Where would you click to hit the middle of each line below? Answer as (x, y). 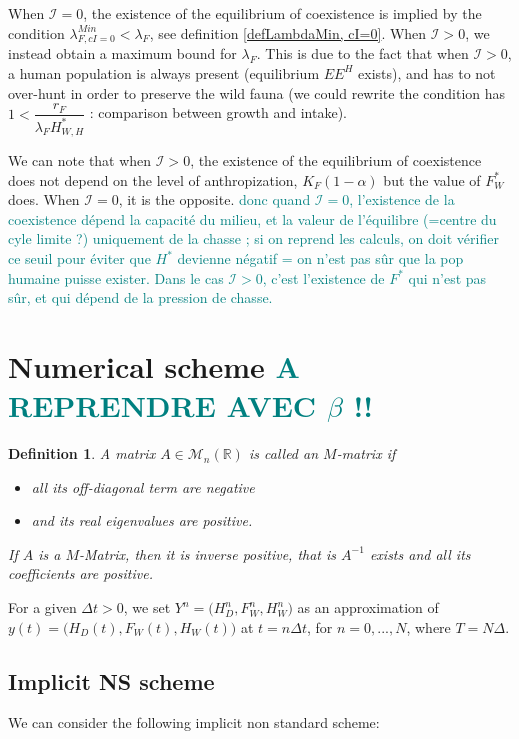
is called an (283, 453)
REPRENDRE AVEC (162, 405)
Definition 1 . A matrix (82, 453)
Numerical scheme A (154, 365)
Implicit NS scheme (111, 680)
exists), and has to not (427, 72)
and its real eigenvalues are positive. (142, 520)
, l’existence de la (402, 199)
